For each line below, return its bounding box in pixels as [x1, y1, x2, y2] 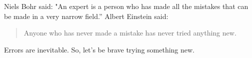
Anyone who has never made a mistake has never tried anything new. [23, 27, 236, 38]
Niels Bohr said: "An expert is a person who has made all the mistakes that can [4, 1, 248, 11]
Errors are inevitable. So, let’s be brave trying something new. [4, 44, 195, 54]
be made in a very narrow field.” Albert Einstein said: [4, 10, 168, 21]
